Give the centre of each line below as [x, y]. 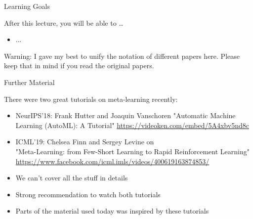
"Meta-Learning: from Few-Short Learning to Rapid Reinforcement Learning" [132, 151]
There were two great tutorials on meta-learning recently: [91, 99]
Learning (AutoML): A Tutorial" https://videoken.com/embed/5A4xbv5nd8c [132, 125]
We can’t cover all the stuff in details [72, 178]
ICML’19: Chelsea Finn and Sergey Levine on [85, 142]
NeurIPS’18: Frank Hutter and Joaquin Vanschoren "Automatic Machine [126, 115]
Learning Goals [27, 6]
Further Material [29, 82]
